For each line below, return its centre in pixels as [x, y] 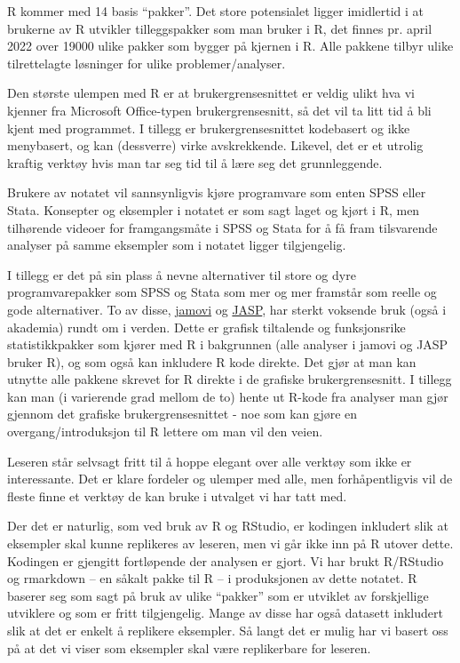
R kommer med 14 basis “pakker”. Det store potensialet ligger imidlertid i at [216, 11]
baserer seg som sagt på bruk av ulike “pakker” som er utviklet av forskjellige [218, 595]
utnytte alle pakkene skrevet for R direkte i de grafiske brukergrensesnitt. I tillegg [230, 379]
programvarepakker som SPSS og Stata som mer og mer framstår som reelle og [222, 292]
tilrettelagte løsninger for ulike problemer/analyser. [147, 63]
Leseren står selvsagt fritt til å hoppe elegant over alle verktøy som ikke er [210, 461]
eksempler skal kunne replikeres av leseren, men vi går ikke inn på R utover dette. [230, 543]
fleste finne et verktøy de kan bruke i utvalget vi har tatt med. [177, 495]
